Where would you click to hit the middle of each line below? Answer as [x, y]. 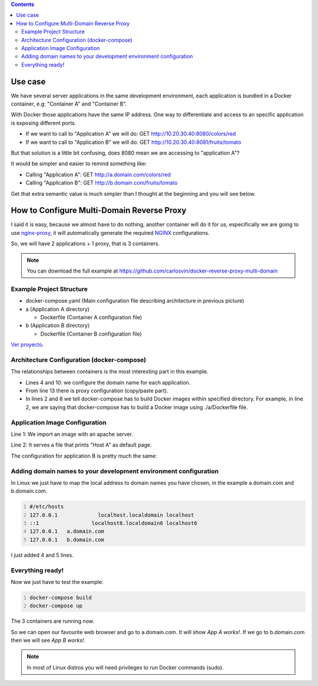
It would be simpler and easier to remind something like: [79, 164]
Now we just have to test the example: [57, 582]
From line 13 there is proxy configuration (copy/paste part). [97, 391]
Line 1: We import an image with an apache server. [72, 434]
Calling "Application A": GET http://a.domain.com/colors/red [98, 175]
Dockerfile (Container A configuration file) [91, 317]
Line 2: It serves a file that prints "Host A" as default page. [82, 445]
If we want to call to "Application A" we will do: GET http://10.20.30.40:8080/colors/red [131, 134]
